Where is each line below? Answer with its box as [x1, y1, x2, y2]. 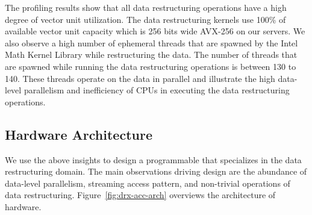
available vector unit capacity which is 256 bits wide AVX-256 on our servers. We [5, 25, 305, 37]
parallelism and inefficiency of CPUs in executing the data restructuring [23, 84, 290, 96]
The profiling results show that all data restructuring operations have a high [5, 1, 287, 13]
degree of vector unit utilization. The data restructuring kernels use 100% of [5, 13, 286, 25]
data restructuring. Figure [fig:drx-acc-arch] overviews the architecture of [5, 189, 276, 201]
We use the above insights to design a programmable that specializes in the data [5, 153, 302, 166]
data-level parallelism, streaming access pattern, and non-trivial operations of [5, 176, 290, 189]
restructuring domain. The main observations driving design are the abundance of [5, 165, 307, 178]
